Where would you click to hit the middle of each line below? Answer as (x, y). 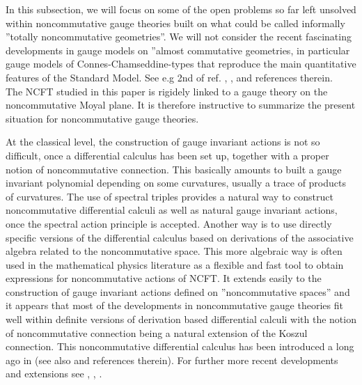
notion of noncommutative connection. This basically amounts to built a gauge (174, 169)
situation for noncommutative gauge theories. (102, 118)
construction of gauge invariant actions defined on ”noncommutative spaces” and (178, 291)
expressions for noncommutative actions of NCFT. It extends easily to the (164, 278)
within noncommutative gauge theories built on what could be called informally (175, 23)
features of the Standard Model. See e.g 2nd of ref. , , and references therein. (169, 77)
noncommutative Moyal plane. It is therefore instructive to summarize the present (181, 105)
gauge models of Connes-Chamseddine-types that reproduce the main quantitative (181, 64)
